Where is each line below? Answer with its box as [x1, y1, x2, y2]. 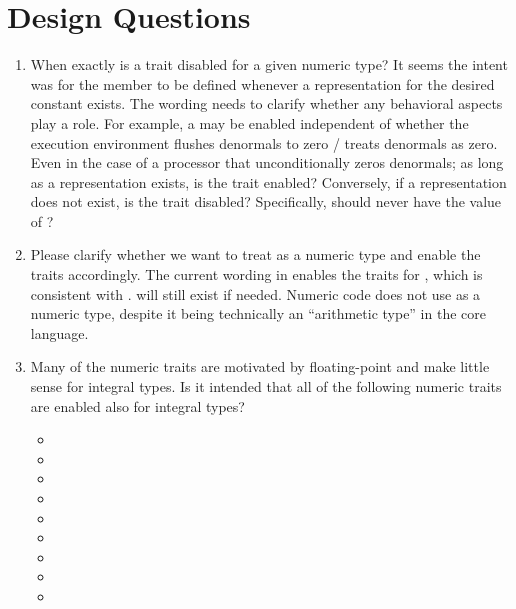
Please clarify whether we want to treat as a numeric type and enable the [30, 244, 481, 265]
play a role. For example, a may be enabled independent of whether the [30, 112, 469, 133]
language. [30, 322, 89, 343]
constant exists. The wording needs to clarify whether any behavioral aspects [30, 93, 503, 114]
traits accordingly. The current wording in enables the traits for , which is [30, 264, 483, 285]
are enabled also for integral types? [30, 395, 245, 416]
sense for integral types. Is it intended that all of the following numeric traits [30, 376, 502, 397]
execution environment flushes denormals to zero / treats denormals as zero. [30, 132, 498, 153]
